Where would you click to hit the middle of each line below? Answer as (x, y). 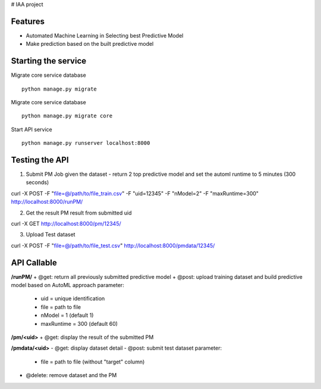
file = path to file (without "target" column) (93, 362)
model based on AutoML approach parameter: (67, 285)
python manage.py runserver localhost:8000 (86, 143)
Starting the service (48, 61)
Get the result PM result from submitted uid (79, 213)
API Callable (34, 262)
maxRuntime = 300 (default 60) (79, 323)
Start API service (32, 129)
